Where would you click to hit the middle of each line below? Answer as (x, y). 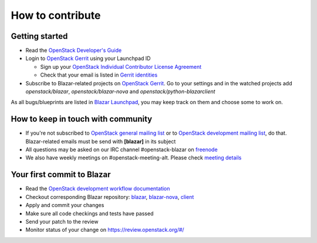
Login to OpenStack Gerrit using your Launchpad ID (88, 58)
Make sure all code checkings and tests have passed (90, 213)
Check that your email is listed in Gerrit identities (99, 75)
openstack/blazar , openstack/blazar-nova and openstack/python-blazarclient (120, 92)
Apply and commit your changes (65, 205)
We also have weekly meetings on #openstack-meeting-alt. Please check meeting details (134, 158)
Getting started (39, 36)
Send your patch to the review (62, 221)
